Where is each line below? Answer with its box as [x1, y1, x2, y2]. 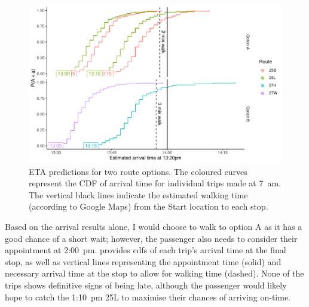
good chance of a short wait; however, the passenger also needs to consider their [5, 232, 298, 244]
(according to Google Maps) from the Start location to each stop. [29, 200, 268, 213]
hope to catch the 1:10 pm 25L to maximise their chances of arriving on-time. [5, 290, 290, 303]
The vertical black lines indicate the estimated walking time [29, 188, 248, 201]
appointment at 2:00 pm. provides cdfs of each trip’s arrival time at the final [5, 244, 286, 256]
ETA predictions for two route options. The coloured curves [29, 165, 247, 177]
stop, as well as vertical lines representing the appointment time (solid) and [5, 255, 282, 268]
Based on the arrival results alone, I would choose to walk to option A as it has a [5, 220, 302, 232]
